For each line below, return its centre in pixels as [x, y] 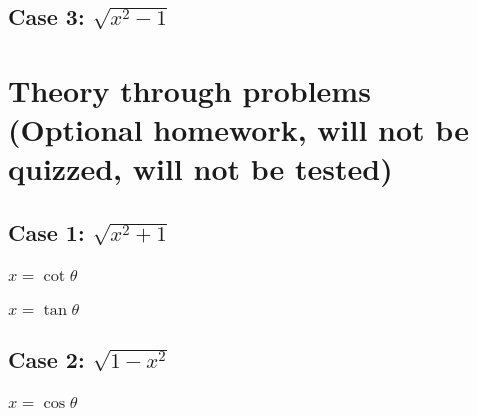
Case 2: [46, 358]
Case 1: [46, 231]
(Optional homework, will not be [238, 129]
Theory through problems [189, 89]
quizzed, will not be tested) [200, 168]
